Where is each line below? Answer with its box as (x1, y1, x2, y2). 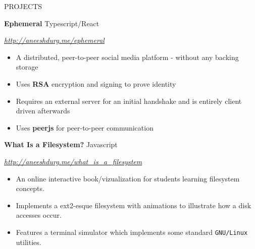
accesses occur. (16, 210, 62, 220)
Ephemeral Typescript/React (4, 18, 99, 28)
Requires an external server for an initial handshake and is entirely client (16, 95, 242, 106)
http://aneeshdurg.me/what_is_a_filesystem (4, 156, 142, 166)
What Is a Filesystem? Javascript (4, 139, 118, 150)
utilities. (16, 236, 41, 247)
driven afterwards (16, 105, 70, 116)
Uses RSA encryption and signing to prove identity (16, 78, 176, 89)
